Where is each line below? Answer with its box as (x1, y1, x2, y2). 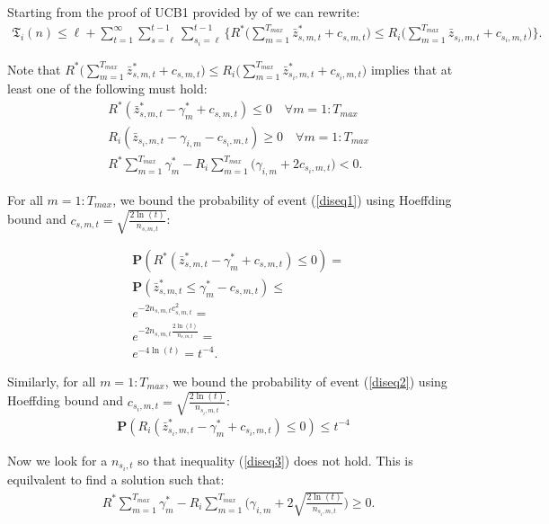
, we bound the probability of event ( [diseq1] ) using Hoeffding (112, 190, 452, 209)
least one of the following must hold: (7, 79, 208, 98)
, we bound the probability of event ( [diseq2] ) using (164, 371, 447, 390)
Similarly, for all (7, 371, 96, 390)
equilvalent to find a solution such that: (7, 470, 225, 489)
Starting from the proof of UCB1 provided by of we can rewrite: (7, 3, 360, 21)
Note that (7, 59, 61, 78)
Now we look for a (7, 451, 108, 469)
